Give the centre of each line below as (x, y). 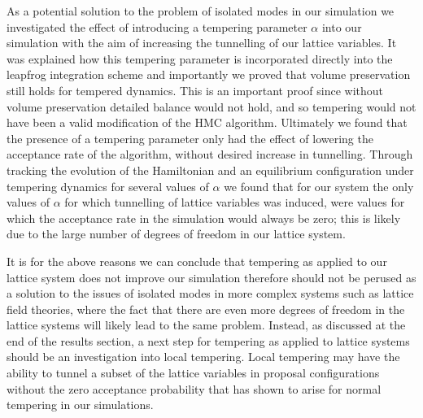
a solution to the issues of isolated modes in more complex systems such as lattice (210, 293)
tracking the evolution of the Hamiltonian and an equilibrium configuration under (210, 170)
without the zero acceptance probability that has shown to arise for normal (194, 388)
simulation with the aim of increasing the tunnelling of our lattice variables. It (202, 43)
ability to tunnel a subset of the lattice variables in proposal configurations (193, 373)
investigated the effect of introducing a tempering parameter (157, 26)
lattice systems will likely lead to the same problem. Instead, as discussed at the (206, 325)
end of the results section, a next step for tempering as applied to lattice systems (208, 340)
